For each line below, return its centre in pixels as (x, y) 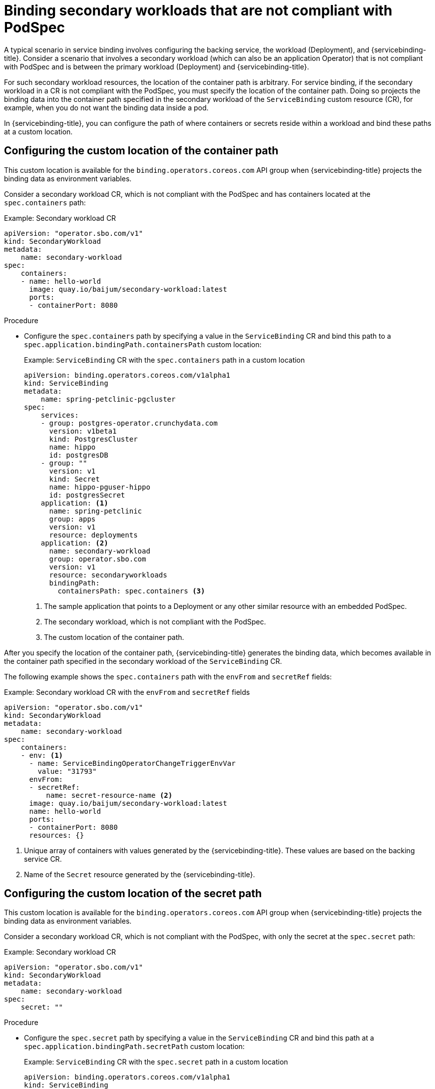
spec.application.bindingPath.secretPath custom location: (134, 1047)
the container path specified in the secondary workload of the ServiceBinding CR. (143, 661)
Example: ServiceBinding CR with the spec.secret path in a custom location (156, 1062)
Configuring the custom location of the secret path (133, 894)
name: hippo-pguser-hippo (100, 487)
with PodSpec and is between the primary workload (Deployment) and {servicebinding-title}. (157, 66)
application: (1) (74, 503)
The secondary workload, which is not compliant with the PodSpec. (155, 621)
